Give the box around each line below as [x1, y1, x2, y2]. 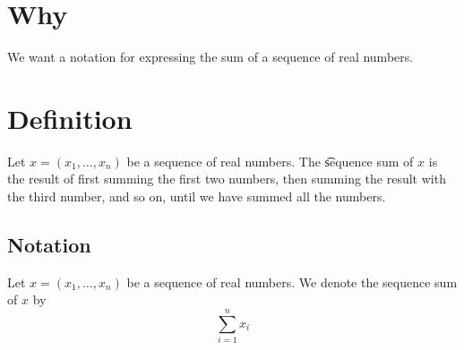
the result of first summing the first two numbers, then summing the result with [7, 169, 446, 188]
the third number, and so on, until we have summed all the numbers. [7, 187, 386, 206]
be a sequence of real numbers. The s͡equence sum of [126, 151, 414, 170]
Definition [7, 99, 133, 136]
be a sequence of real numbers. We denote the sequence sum [126, 272, 458, 291]
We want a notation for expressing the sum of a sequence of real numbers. [7, 47, 414, 66]
